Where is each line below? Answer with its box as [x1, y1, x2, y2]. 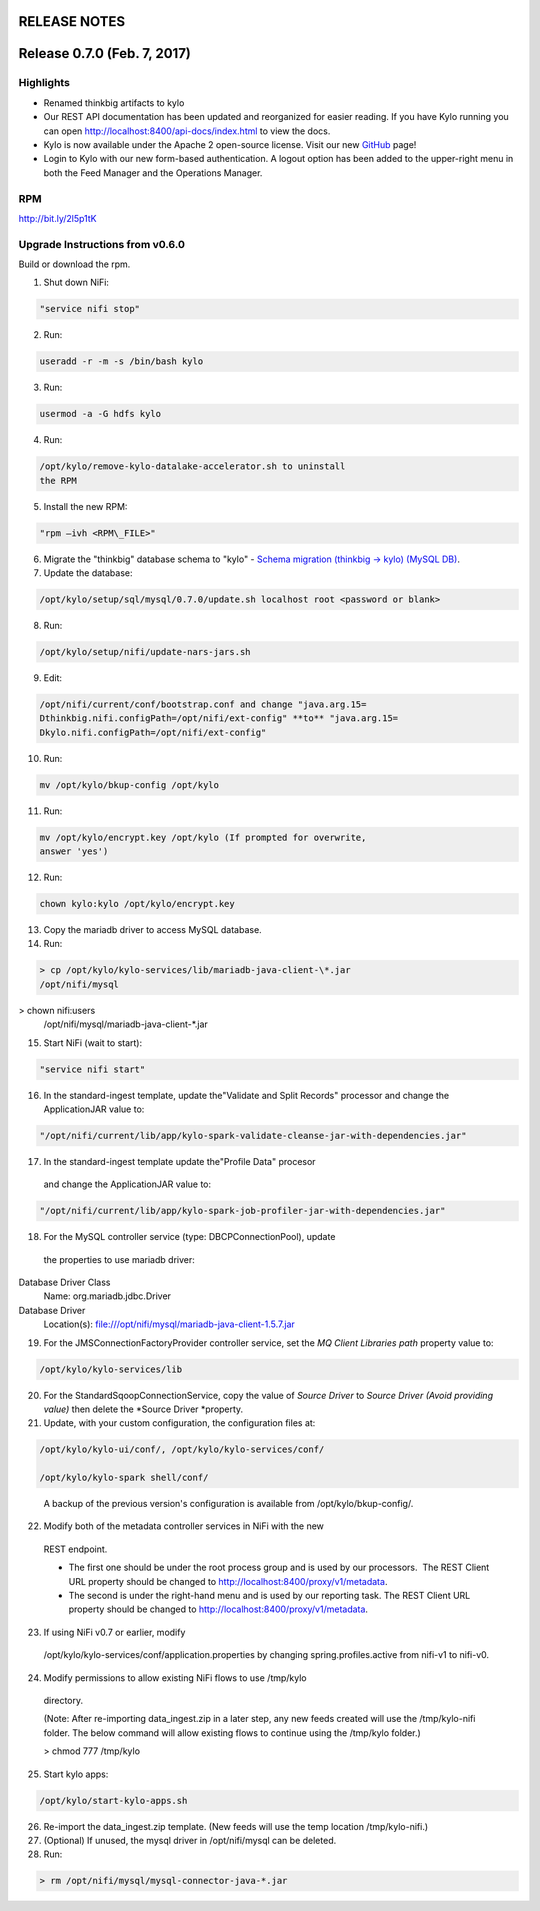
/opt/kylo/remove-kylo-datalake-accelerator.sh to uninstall [39, 461, 346, 472]
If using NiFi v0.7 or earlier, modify [43, 1626, 186, 1638]
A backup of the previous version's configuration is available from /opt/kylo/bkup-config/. [43, 1498, 414, 1510]
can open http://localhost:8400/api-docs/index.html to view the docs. [43, 125, 331, 137]
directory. [43, 1694, 84, 1706]
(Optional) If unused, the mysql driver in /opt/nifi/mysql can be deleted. [43, 1834, 337, 1846]
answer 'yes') [39, 846, 109, 857]
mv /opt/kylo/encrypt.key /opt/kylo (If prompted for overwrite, [39, 831, 367, 843]
